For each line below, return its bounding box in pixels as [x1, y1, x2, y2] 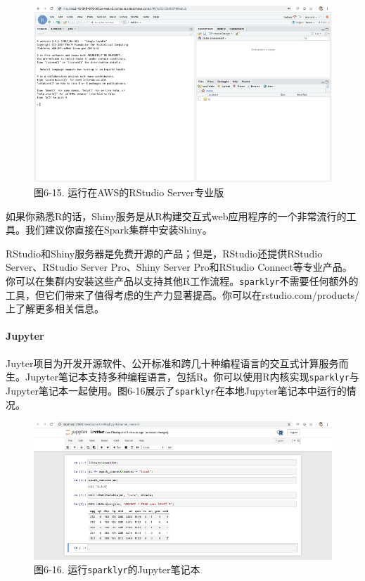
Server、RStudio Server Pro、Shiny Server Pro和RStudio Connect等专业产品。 [6, 260, 352, 274]
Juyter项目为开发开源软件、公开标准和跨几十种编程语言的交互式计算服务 [6, 355, 339, 370]
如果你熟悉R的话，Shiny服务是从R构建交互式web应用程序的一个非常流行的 [6, 208, 347, 223]
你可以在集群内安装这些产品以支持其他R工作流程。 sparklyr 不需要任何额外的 [6, 274, 359, 288]
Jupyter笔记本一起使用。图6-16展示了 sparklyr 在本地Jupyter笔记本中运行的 [6, 383, 347, 397]
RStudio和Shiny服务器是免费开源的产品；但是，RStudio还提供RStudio [6, 245, 323, 260]
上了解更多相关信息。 [6, 301, 104, 316]
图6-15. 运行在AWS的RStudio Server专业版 [34, 185, 224, 200]
